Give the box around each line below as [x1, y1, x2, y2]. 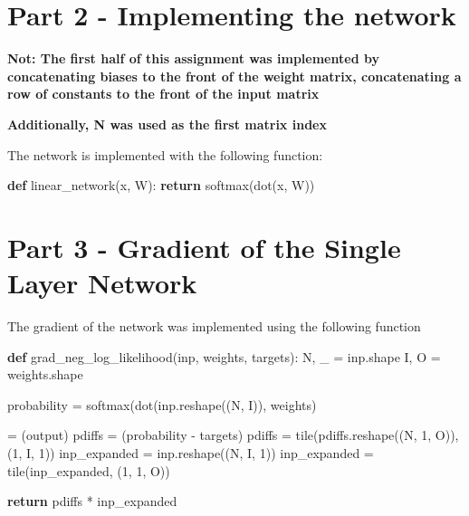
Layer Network [7, 264, 197, 301]
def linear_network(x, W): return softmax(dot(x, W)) [7, 176, 315, 195]
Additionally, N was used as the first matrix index [7, 114, 327, 133]
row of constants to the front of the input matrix [7, 84, 320, 103]
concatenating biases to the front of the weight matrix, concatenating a [7, 66, 462, 85]
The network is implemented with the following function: [7, 145, 323, 164]
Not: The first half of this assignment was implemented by [7, 49, 379, 68]
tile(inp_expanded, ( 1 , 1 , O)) [7, 461, 170, 480]
